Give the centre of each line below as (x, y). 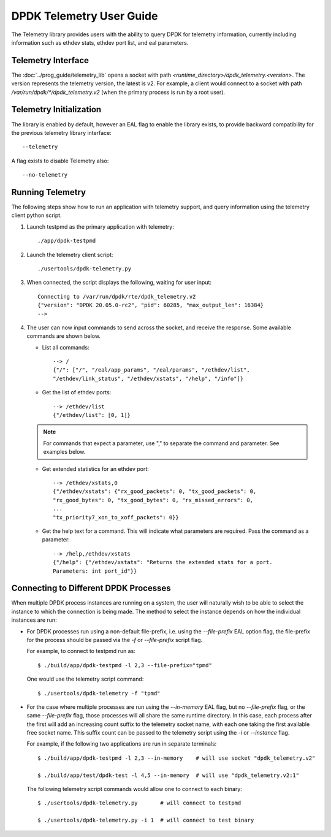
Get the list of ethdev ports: (77, 392)
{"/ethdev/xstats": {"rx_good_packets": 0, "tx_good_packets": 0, (155, 491)
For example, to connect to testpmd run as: (81, 651)
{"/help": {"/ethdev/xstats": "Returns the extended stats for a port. (163, 562)
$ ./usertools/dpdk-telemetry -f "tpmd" (99, 693)
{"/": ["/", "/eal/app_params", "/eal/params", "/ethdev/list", (152, 370)
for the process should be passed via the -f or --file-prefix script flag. (115, 640)
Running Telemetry (48, 192)
